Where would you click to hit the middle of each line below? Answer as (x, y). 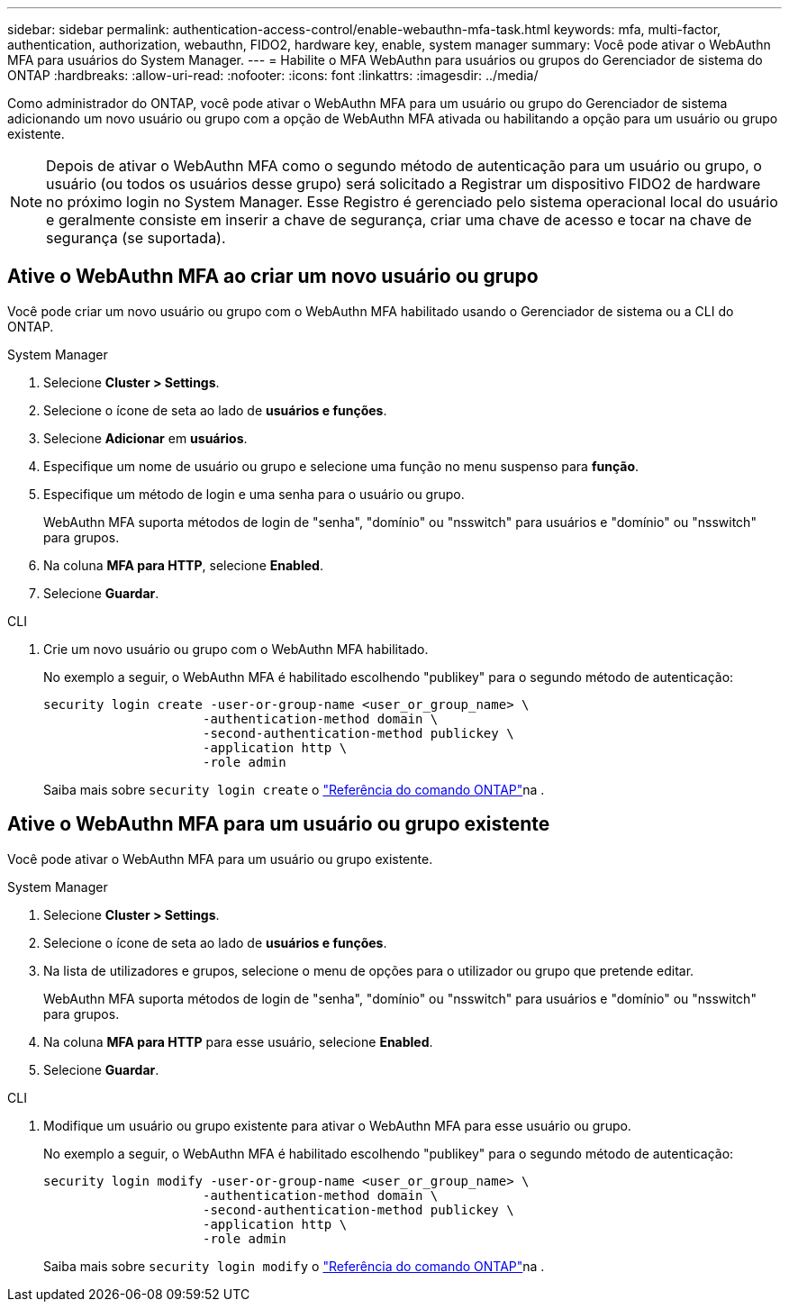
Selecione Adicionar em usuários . (145, 438)
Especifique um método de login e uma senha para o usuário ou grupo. (254, 494)
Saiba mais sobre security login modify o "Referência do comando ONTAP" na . (294, 1266)
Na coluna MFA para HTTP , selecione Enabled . (183, 565)
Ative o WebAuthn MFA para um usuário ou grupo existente (279, 824)
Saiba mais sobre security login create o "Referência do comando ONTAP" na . (294, 789)
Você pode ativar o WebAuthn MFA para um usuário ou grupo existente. (220, 859)
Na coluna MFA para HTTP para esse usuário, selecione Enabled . (238, 1041)
